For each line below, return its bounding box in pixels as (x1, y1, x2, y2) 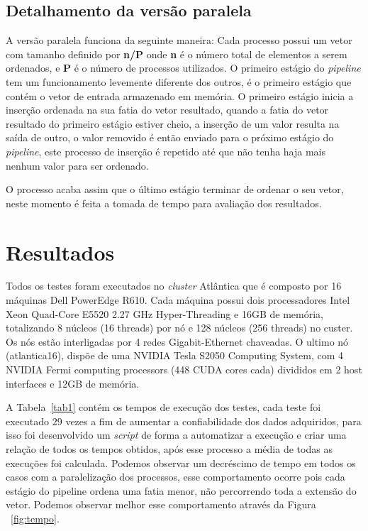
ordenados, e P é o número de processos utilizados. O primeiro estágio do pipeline (6, 60, 361, 75)
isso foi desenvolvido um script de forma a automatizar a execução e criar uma (6, 427, 347, 442)
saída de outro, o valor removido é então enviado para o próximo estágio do (6, 130, 334, 145)
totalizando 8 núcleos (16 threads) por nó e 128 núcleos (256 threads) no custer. (6, 320, 353, 335)
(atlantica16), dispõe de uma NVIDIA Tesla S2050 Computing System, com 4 (6, 348, 344, 363)
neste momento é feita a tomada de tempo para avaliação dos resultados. (6, 195, 322, 210)
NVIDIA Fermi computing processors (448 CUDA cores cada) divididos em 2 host (6, 362, 362, 377)
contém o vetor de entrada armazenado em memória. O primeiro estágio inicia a (6, 88, 354, 103)
